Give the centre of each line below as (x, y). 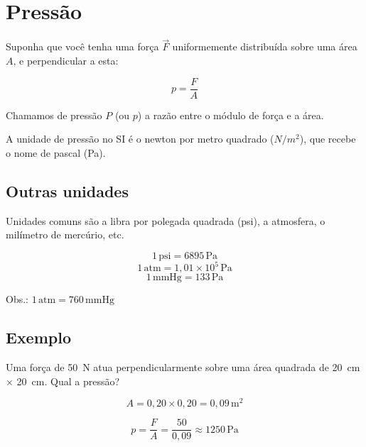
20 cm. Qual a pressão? (68, 381)
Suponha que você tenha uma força (82, 46)
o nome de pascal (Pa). (56, 152)
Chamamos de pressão (54, 115)
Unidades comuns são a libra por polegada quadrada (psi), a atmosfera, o (166, 220)
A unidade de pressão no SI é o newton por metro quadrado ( (140, 139)
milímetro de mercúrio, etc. (65, 234)
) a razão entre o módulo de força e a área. (231, 115)
